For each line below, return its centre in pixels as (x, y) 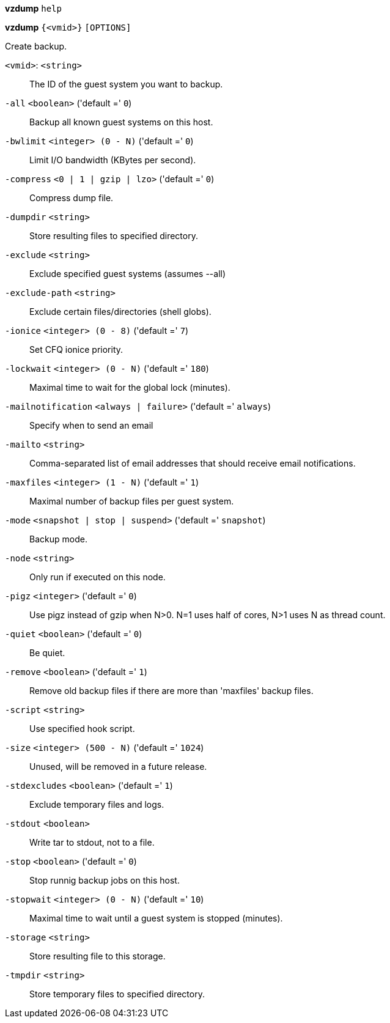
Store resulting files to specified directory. (114, 236)
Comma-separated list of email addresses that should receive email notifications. (193, 463)
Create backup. (36, 46)
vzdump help (33, 8)
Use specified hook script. (82, 729)
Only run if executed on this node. (97, 577)
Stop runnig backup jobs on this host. (105, 880)
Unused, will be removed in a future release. (118, 766)
